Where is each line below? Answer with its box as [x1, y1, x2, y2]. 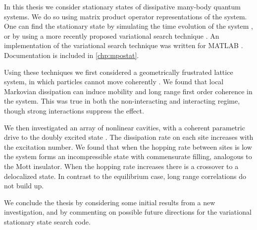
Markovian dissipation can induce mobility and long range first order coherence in [4, 86, 253, 96]
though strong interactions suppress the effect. [4, 105, 144, 115]
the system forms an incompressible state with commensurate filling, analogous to [4, 151, 252, 162]
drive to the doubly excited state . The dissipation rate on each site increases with [4, 132, 254, 142]
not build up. [4, 180, 44, 191]
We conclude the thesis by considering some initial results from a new [4, 197, 215, 207]
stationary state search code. [4, 216, 91, 227]
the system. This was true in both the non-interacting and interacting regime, [4, 96, 240, 106]
